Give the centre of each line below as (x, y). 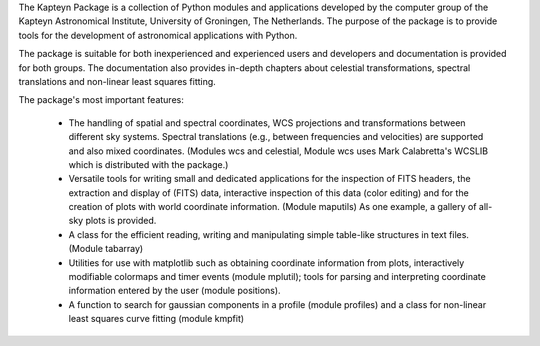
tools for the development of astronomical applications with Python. (158, 35)
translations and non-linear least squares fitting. (117, 81)
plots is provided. (121, 221)
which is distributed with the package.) (148, 164)
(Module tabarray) (106, 249)
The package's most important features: (101, 100)
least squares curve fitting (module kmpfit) (156, 319)
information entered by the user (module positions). (174, 291)
